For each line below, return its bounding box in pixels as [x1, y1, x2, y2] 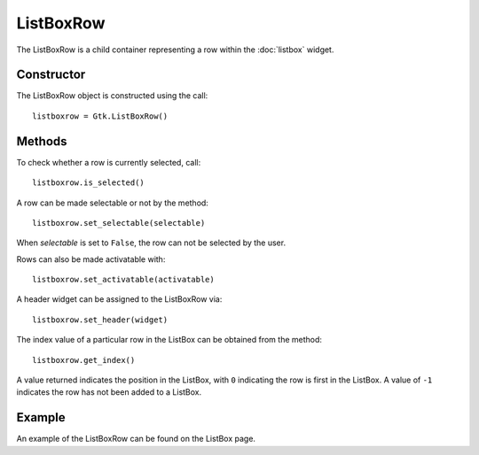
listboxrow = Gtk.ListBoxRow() [32, 111, 169, 121]
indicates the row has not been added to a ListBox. [16, 387, 202, 397]
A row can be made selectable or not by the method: [16, 197, 208, 208]
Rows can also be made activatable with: [16, 253, 166, 265]
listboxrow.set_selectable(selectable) [32, 218, 206, 227]
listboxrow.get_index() [32, 355, 136, 365]
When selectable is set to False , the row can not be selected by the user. [16, 237, 287, 248]
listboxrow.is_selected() [32, 178, 145, 188]
